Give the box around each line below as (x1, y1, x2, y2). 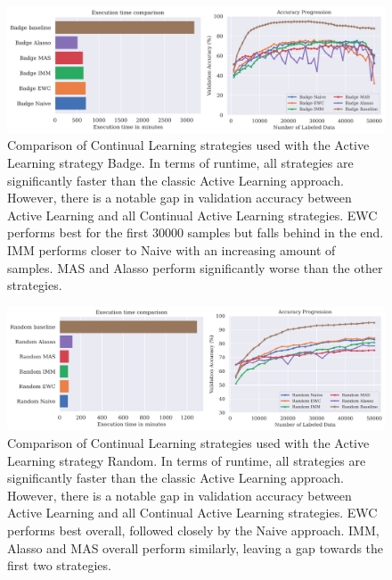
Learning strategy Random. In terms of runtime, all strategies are (7, 451, 366, 469)
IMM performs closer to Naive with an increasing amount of (7, 240, 336, 259)
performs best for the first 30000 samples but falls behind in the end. (7, 223, 384, 242)
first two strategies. (7, 556, 111, 575)
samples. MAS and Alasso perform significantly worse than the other (7, 258, 383, 277)
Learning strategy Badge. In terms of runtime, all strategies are (7, 153, 354, 171)
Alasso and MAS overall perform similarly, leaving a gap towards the (7, 538, 384, 557)
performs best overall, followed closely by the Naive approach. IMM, (7, 520, 380, 539)
